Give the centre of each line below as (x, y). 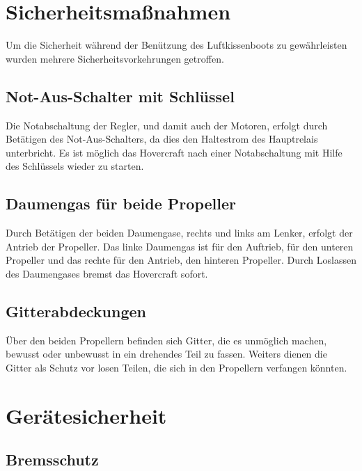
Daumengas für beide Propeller (121, 203)
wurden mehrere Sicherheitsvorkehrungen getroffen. (115, 58)
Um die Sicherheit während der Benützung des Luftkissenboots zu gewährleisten (176, 45)
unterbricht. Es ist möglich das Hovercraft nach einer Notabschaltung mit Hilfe (174, 152)
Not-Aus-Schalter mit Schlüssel (120, 96)
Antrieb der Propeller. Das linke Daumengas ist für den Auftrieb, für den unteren (180, 246)
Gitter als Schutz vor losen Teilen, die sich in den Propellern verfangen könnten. (176, 367)
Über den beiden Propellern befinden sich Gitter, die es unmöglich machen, (166, 340)
